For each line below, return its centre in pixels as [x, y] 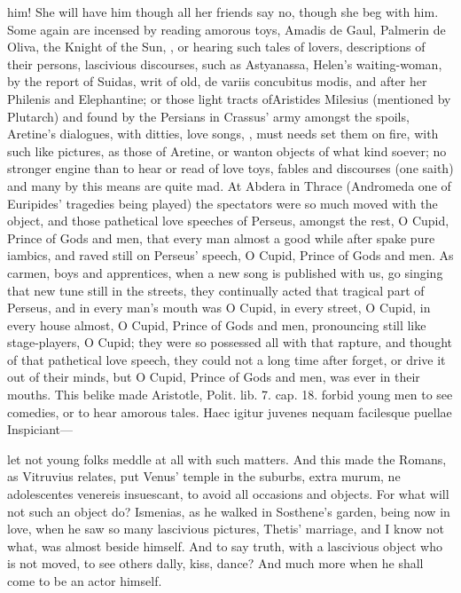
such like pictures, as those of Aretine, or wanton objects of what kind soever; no [227, 150]
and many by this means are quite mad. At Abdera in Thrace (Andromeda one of [229, 185]
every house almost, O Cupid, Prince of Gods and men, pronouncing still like [217, 324]
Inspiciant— [40, 429]
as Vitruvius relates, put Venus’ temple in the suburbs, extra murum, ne [204, 476]
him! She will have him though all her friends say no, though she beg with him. [223, 12]
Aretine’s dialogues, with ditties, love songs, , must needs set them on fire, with [223, 134]
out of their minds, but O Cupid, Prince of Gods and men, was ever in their [214, 377]
